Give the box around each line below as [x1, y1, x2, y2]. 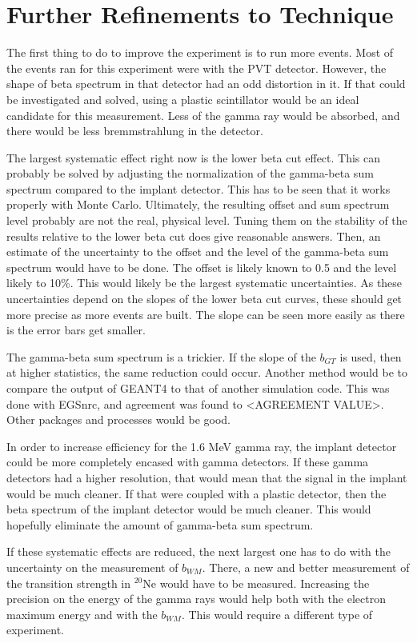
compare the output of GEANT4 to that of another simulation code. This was [6, 380, 390, 396]
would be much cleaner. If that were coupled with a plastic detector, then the [6, 485, 387, 501]
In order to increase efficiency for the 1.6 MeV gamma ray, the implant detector [6, 437, 397, 454]
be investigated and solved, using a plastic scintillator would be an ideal [6, 90, 359, 107]
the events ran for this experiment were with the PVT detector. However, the [6, 59, 387, 76]
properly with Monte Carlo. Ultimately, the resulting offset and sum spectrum [6, 196, 390, 213]
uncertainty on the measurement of [6, 558, 178, 575]
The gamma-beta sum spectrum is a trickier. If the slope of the [6, 348, 316, 365]
